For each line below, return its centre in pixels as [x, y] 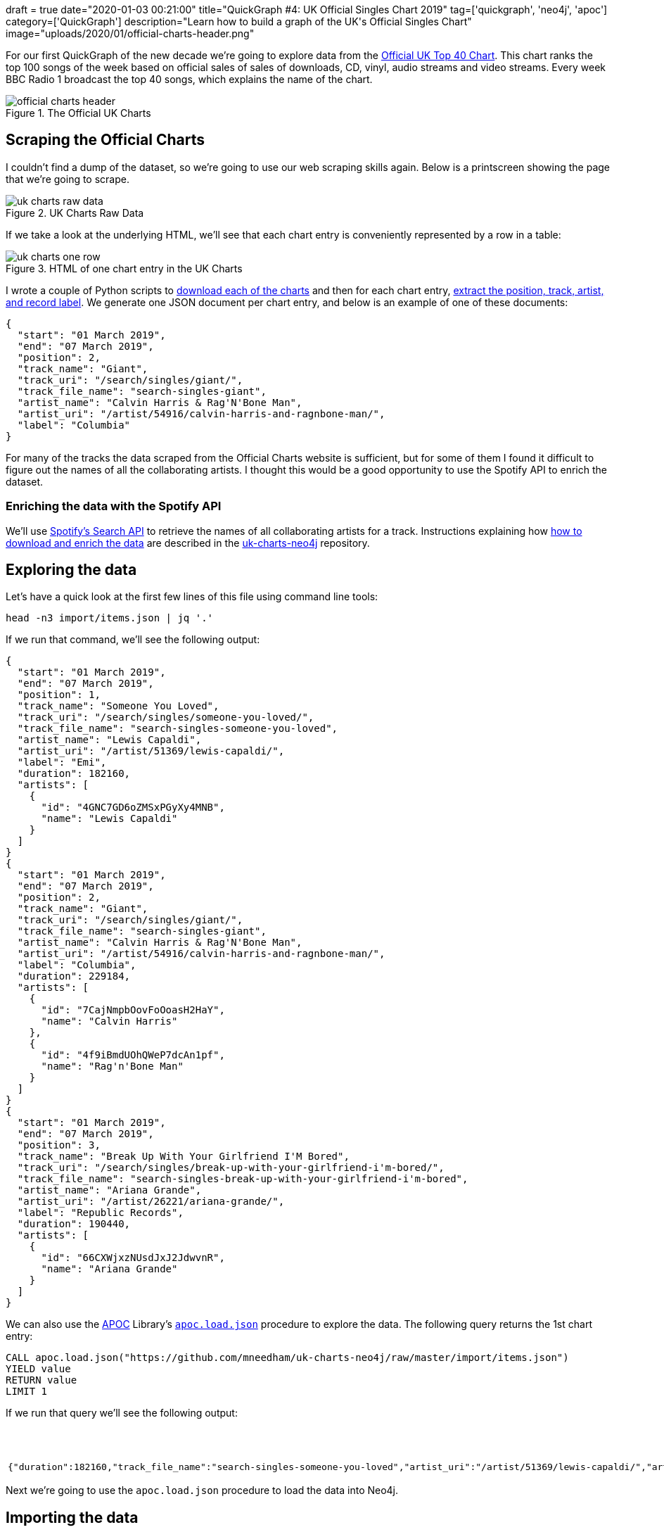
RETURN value [41, 1380]
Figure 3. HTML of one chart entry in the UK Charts [124, 268]
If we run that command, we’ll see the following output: [133, 640]
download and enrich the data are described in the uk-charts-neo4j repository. [188, 543]
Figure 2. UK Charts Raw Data [75, 213]
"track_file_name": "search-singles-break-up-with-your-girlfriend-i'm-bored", [243, 1179]
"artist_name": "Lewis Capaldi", [109, 740]
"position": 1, [59, 695]
